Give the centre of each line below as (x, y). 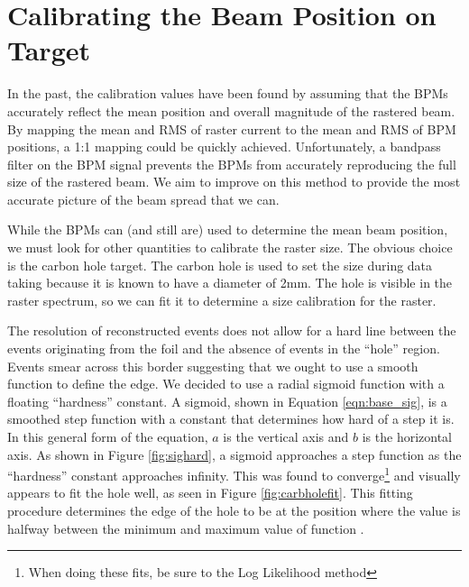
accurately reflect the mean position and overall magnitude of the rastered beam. (231, 110)
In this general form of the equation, (108, 436)
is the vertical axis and (286, 436)
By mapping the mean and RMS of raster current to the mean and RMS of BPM (232, 128)
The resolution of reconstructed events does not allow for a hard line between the (232, 330)
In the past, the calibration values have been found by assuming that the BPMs (228, 93)
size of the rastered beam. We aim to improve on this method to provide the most (234, 182)
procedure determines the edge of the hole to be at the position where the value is (234, 511)
